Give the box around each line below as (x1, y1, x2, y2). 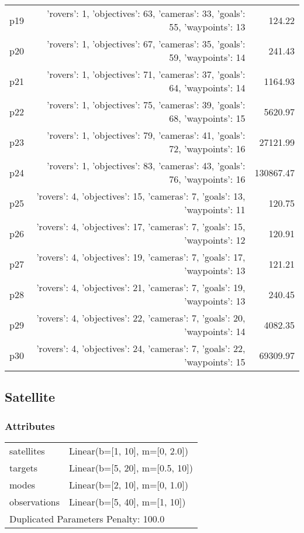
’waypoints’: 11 (184, 203, 246, 216)
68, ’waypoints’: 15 (169, 111, 246, 125)
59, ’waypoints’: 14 (169, 50, 246, 64)
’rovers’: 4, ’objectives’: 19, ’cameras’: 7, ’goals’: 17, (36, 250, 246, 264)
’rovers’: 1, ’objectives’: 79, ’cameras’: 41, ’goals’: (46, 128, 246, 142)
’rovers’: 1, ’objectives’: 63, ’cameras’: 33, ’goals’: (46, 6, 246, 20)
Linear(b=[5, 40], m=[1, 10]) (69, 495, 186, 508)
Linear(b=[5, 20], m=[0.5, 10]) (69, 461, 193, 474)
